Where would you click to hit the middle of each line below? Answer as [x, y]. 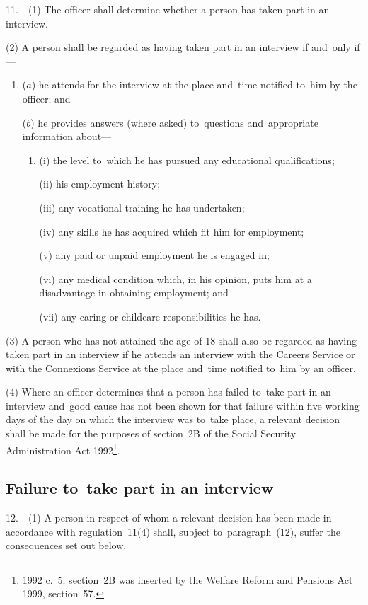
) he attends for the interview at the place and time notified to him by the [194, 85]
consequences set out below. [66, 545]
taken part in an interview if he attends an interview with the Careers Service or [180, 354]
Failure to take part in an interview [140, 488]
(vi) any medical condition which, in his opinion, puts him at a [176, 278]
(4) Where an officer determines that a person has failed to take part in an [168, 392]
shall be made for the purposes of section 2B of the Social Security [151, 433]
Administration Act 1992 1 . [63, 449]
